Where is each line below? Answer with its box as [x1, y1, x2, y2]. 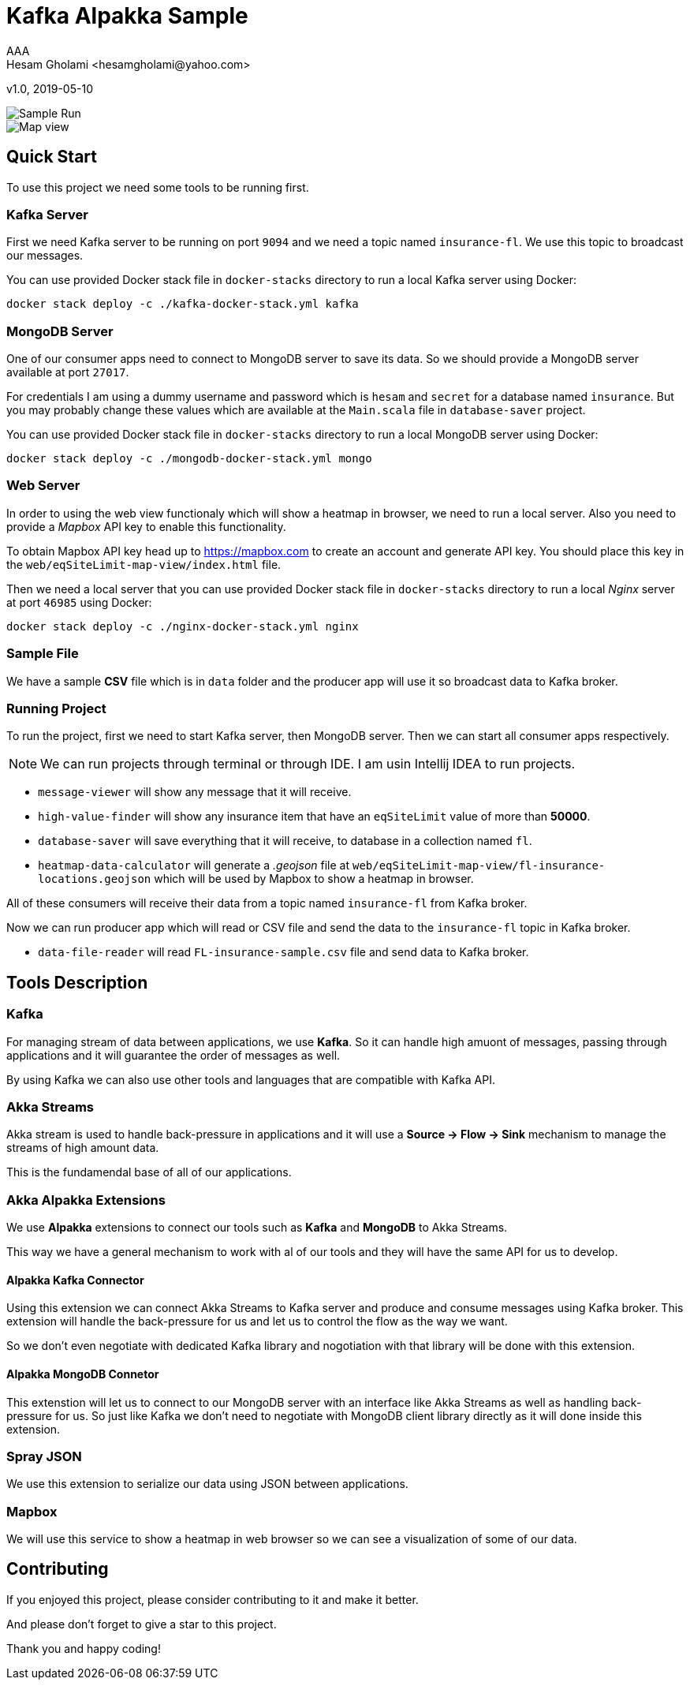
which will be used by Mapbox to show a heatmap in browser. [154, 872, 474, 886]
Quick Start [6, 147, 97, 167]
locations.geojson [38, 873, 151, 886]
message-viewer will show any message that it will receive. [38, 785, 352, 799]
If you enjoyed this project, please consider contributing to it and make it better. [6, 1592, 419, 1606]
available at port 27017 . [6, 365, 129, 379]
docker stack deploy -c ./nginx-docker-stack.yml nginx [6, 619, 359, 633]
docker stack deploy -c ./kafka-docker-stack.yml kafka [6, 297, 359, 311]
